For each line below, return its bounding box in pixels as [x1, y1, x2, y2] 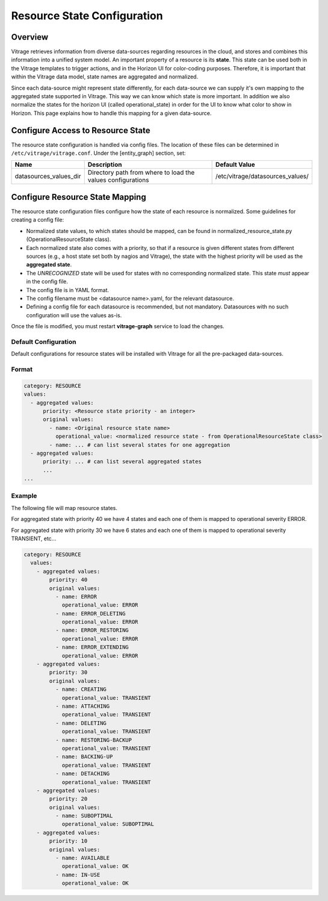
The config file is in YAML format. [26, 286, 110, 293]
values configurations [87, 176, 149, 184]
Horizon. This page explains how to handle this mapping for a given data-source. [11, 109, 212, 117]
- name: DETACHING [55, 770, 110, 777]
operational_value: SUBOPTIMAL [61, 821, 155, 828]
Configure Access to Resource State [11, 125, 150, 136]
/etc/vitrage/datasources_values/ [215, 172, 309, 181]
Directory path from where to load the [87, 169, 195, 177]
